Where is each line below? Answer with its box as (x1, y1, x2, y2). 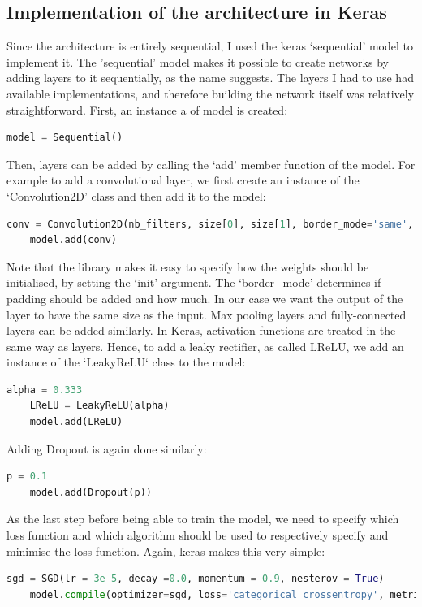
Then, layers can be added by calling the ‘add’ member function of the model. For (6, 155, 416, 172)
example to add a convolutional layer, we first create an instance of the (6, 171, 360, 189)
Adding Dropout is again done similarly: (6, 440, 207, 457)
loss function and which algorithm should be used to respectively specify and (6, 527, 389, 544)
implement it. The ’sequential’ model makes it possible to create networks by (6, 53, 389, 70)
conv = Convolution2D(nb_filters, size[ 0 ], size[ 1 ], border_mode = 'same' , (6, 218, 414, 230)
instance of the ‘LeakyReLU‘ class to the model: (6, 353, 246, 371)
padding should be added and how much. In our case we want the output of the (6, 289, 403, 306)
